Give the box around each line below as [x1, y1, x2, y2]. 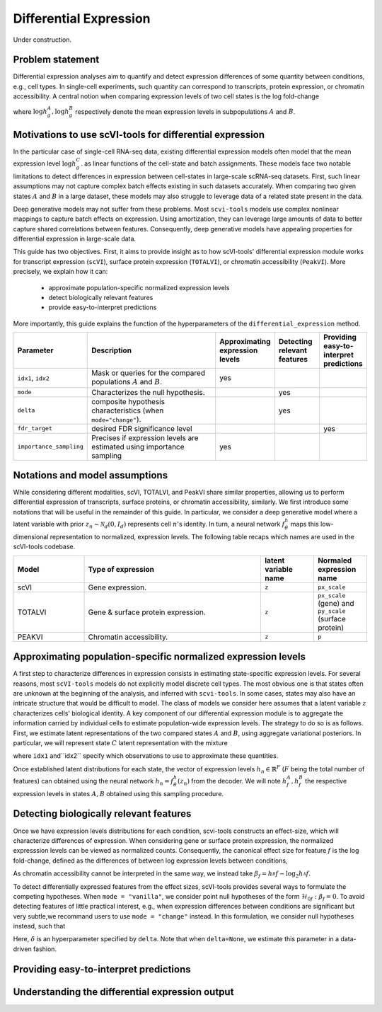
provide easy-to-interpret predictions [48, 303, 157, 311]
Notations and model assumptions [13, 469, 168, 481]
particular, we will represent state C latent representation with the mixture [13, 738, 228, 747]
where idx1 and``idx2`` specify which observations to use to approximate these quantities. [13, 752, 279, 760]
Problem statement [13, 54, 100, 66]
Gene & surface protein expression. [88, 607, 207, 617]
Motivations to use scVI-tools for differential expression [13, 128, 265, 141]
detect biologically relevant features [48, 294, 154, 302]
